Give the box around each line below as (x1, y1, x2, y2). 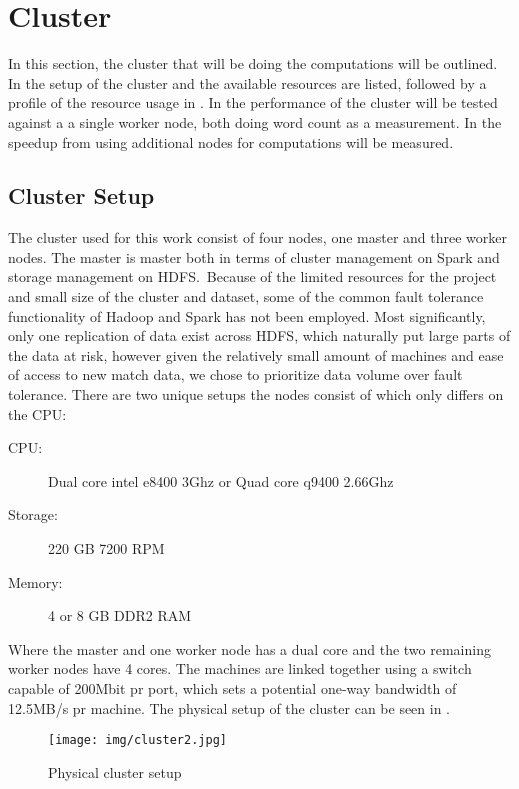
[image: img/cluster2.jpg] (48, 733, 227, 748)
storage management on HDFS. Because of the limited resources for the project (8, 266, 497, 287)
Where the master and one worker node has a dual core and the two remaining (8, 638, 491, 659)
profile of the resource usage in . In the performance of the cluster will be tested (8, 92, 498, 113)
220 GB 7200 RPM (48, 538, 165, 559)
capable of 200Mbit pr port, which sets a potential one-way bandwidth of (8, 677, 457, 698)
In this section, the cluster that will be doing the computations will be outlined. (8, 53, 498, 74)
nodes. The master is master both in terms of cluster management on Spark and (8, 246, 500, 267)
